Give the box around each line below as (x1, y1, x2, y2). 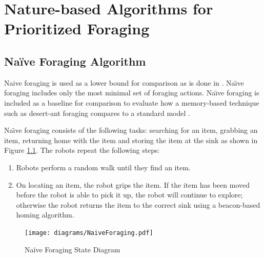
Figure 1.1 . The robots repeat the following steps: (4, 145, 160, 155)
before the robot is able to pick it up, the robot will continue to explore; (16, 189, 243, 200)
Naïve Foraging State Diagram (25, 244, 120, 254)
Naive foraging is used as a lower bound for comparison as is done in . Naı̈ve (4, 77, 244, 88)
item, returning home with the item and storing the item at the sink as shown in (4, 134, 258, 145)
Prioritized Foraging (4, 18, 150, 39)
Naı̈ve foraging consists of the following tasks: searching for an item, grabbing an (4, 125, 258, 135)
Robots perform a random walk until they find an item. (16, 162, 191, 172)
